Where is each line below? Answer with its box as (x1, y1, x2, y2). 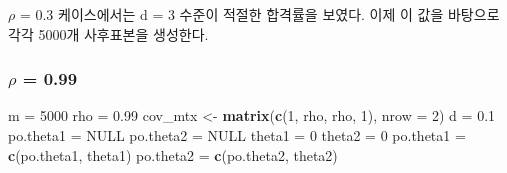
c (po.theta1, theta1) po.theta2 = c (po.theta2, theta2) (8, 144, 338, 165)
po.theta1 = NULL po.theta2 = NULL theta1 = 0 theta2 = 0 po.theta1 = (8, 125, 466, 145)
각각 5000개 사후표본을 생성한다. (8, 23, 209, 44)
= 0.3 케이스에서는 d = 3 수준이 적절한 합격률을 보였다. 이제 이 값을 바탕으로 (19, 4, 500, 24)
